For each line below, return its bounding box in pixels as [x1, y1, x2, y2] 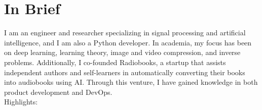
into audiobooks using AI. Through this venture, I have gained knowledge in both [4, 77, 258, 87]
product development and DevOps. [4, 86, 113, 97]
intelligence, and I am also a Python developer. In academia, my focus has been [4, 37, 252, 47]
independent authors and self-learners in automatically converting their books [4, 67, 245, 77]
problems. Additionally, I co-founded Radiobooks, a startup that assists [4, 57, 226, 67]
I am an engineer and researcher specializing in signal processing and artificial [4, 27, 246, 38]
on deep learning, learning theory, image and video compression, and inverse [4, 47, 241, 58]
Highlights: [4, 96, 38, 107]
